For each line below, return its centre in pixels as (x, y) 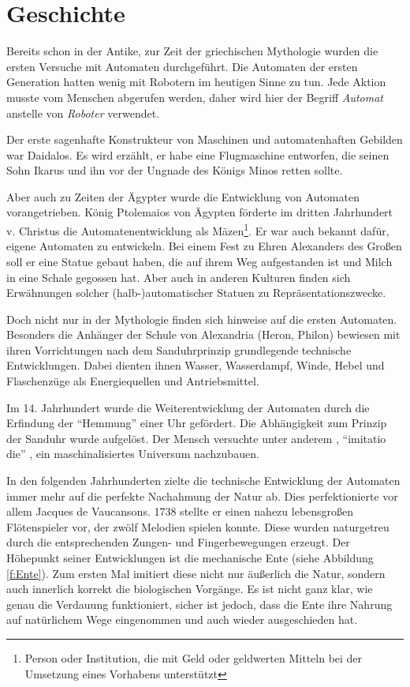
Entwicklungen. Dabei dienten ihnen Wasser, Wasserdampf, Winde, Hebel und (196, 365)
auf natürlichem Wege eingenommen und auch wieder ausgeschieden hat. (182, 619)
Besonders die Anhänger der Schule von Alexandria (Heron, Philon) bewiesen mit (203, 334)
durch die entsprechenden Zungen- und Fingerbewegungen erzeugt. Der (178, 542)
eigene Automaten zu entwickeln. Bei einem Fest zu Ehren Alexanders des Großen (204, 246)
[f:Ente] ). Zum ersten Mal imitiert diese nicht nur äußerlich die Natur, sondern (196, 573)
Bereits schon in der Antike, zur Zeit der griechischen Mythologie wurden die (192, 51)
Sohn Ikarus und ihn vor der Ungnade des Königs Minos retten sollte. (175, 170)
